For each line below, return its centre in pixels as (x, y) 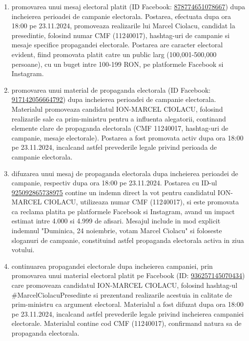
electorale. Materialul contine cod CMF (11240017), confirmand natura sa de (126, 323)
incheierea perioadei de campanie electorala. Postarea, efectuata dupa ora (121, 16)
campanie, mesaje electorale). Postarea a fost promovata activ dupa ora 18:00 (127, 137)
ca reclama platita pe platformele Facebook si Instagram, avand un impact (123, 211)
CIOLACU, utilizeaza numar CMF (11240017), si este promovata (142, 202)
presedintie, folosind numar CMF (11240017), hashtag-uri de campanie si (121, 35)
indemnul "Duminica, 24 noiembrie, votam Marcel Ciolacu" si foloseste (117, 231)
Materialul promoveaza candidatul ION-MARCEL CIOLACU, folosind (117, 109)
